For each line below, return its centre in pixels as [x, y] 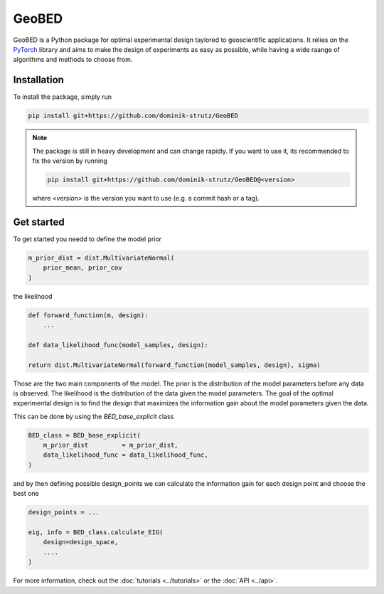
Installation [38, 80]
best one [26, 494]
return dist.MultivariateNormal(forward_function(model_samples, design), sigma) [175, 365]
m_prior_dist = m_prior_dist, [111, 445]
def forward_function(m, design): [88, 315]
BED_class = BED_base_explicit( [85, 435]
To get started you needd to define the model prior [87, 239]
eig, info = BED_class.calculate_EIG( [96, 532]
